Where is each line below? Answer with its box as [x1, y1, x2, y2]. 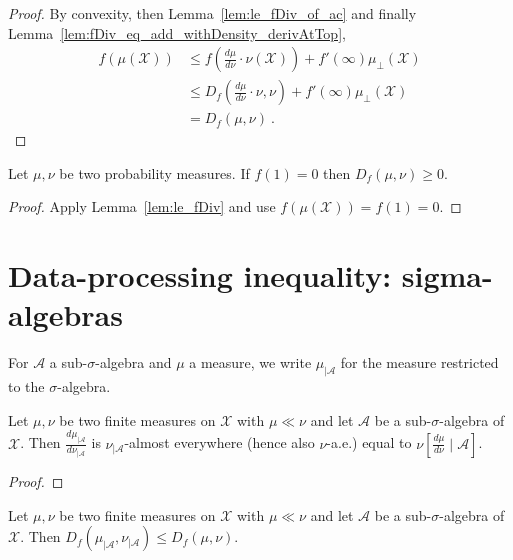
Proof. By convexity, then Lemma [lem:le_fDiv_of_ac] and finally [8, 3, 417, 23]
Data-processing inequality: [8, 255, 392, 296]
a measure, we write [189, 352, 312, 373]
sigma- [401, 255, 493, 296]
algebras [8, 294, 123, 335]
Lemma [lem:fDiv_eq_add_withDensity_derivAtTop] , [8, 22, 346, 43]
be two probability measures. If [59, 162, 250, 183]
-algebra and [95, 352, 172, 373]
